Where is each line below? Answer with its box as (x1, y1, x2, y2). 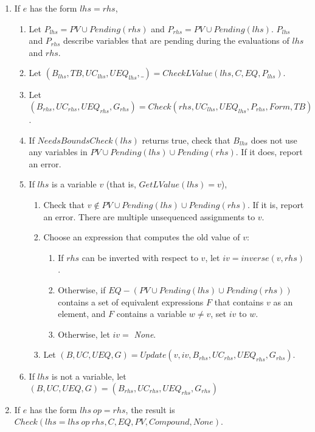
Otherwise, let (58, 327, 110, 340)
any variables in (29, 145, 88, 158)
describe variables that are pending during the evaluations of (63, 34, 289, 47)
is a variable (52, 178, 97, 190)
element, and (58, 307, 106, 320)
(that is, (106, 178, 136, 190)
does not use (251, 133, 297, 146)
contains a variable (116, 307, 187, 320)
